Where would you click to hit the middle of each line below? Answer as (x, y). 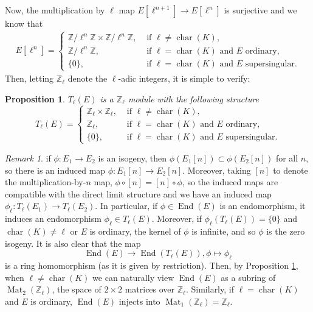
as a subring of (248, 277)
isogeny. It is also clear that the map (73, 243)
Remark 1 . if (28, 158)
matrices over (150, 289)
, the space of (77, 289)
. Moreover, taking (217, 170)
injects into (139, 301)
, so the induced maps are (230, 182)
